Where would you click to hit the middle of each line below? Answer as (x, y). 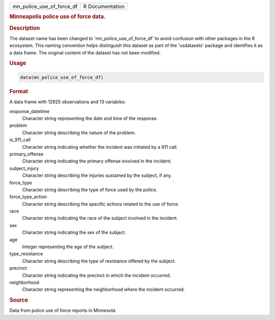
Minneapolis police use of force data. (58, 17)
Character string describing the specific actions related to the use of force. (101, 204)
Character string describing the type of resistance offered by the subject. (99, 261)
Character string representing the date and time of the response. (90, 118)
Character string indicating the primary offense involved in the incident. (97, 161)
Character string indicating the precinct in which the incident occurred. (97, 275)
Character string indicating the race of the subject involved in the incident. (100, 218)
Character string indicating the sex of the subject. (74, 232)
